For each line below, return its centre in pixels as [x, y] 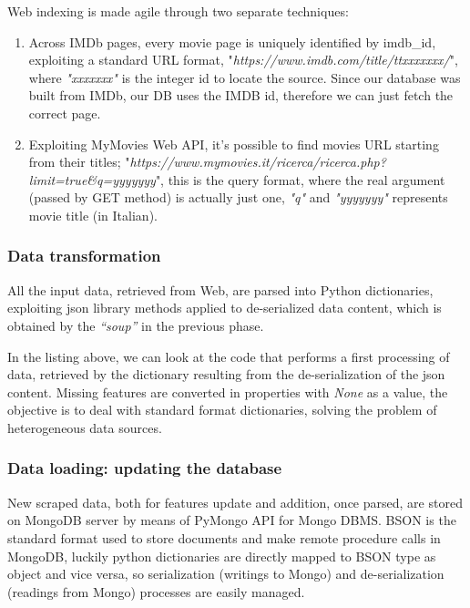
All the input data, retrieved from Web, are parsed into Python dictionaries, [220, 289]
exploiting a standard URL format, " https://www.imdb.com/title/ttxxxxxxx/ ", [243, 60]
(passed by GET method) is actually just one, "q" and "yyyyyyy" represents [238, 197]
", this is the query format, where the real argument [300, 179]
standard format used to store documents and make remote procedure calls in [224, 537]
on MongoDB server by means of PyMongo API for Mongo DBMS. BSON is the [232, 520]
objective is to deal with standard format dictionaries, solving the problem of [222, 410]
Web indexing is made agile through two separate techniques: [178, 11]
